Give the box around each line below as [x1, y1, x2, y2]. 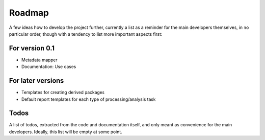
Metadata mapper [21, 57, 57, 63]
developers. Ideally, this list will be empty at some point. [9, 129, 122, 135]
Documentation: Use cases [21, 64, 76, 70]
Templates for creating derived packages [21, 90, 105, 95]
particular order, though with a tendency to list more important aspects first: [9, 31, 162, 37]
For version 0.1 [9, 44, 55, 52]
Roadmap [9, 7, 49, 18]
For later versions [9, 76, 64, 85]
